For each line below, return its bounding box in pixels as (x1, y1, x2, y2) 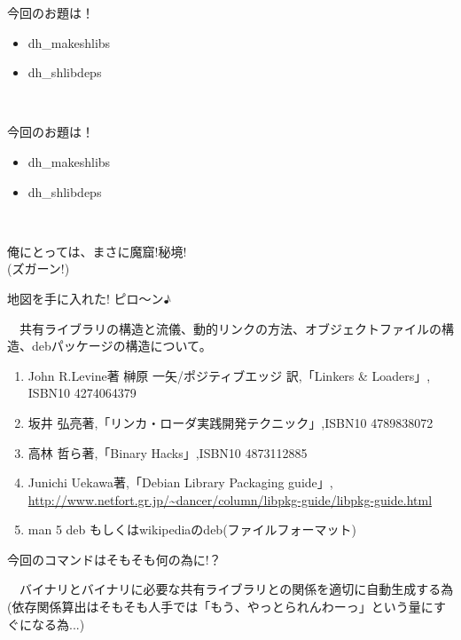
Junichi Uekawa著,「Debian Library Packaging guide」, (27, 473, 333, 492)
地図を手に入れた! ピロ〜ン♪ (7, 288, 172, 307)
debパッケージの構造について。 (31, 336, 212, 355)
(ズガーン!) (7, 259, 70, 278)
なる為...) (31, 614, 85, 633)
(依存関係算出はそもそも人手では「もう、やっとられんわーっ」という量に (7, 597, 434, 616)
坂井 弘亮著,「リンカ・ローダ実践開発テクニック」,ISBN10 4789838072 (27, 413, 434, 431)
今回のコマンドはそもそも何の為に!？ (7, 549, 222, 568)
